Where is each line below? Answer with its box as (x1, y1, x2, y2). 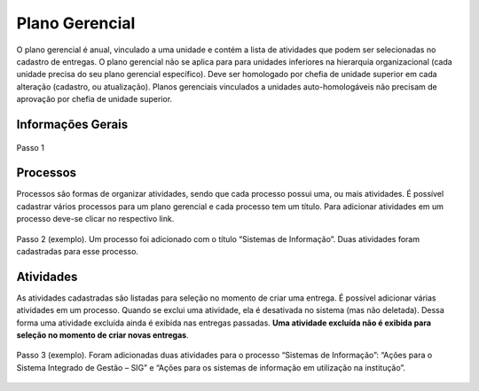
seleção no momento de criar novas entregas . (16, 330, 190, 340)
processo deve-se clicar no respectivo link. (16, 214, 175, 224)
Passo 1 (16, 142, 44, 152)
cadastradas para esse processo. (16, 246, 139, 256)
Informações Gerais (16, 116, 129, 132)
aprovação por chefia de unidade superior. (16, 94, 173, 105)
